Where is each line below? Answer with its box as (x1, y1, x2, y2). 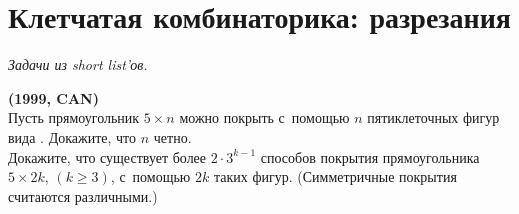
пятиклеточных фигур (367, 107, 500, 128)
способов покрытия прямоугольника (260, 146, 480, 167)
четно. (153, 126, 192, 147)
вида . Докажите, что (8, 126, 137, 147)
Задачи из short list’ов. (8, 54, 148, 75)
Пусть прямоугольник (8, 107, 140, 128)
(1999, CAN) (8, 87, 99, 108)
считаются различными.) (8, 185, 158, 206)
